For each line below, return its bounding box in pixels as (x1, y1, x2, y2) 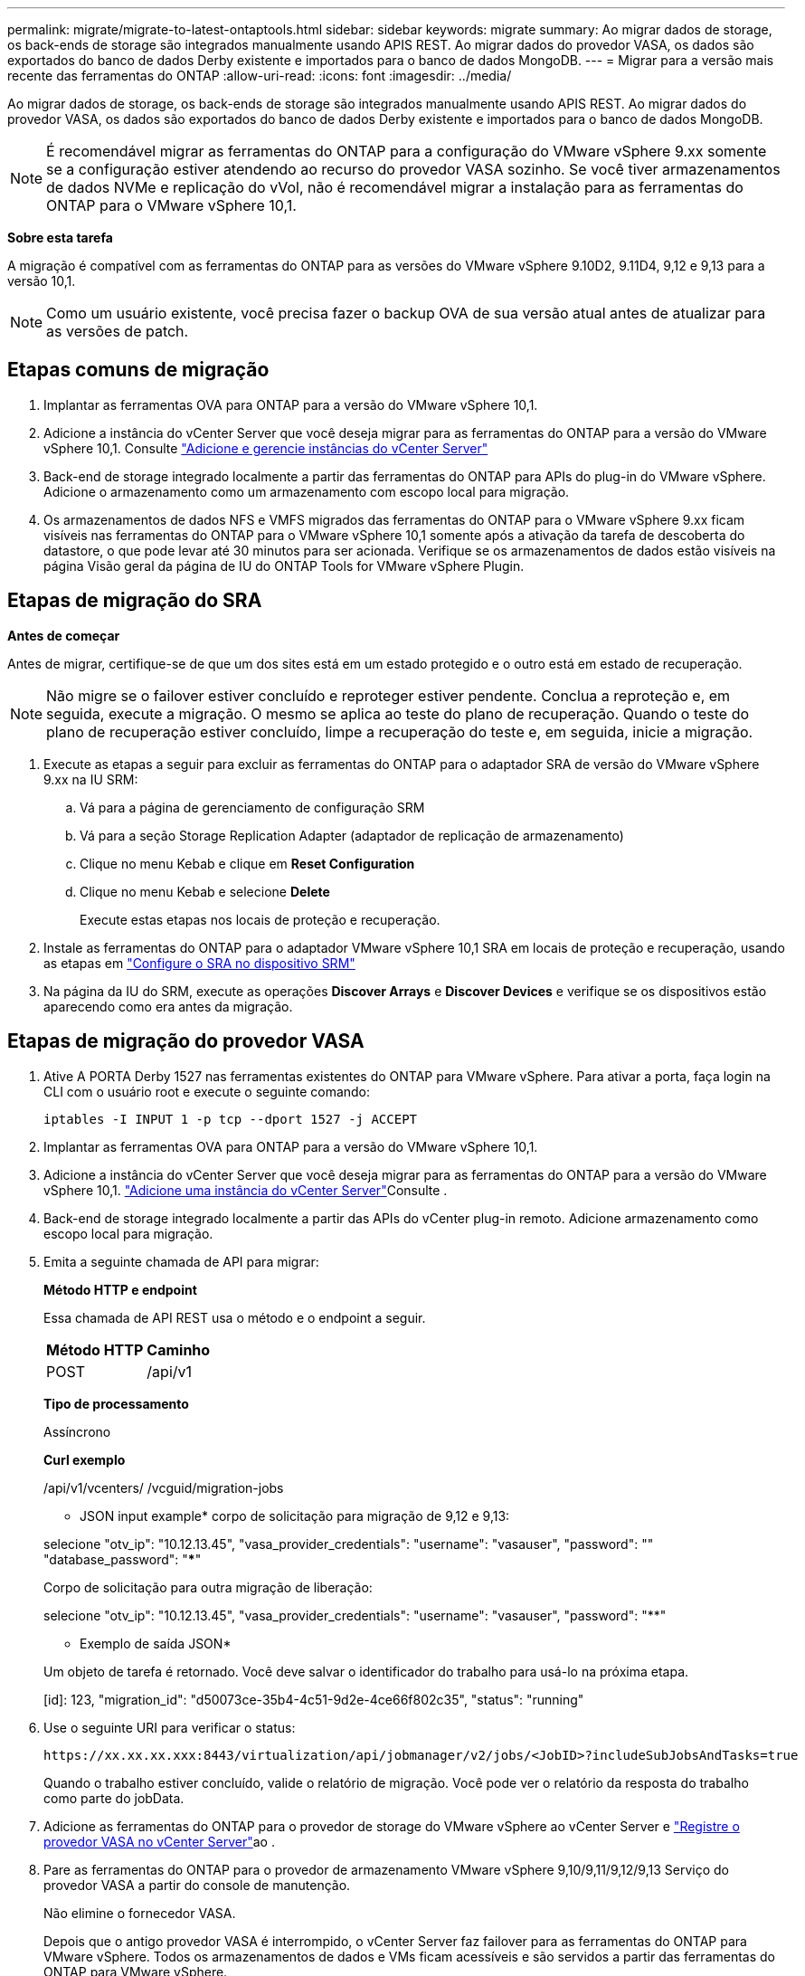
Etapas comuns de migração (7, 358, 270, 382)
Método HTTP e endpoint (43, 1281, 197, 1297)
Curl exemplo (43, 1451, 126, 1468)
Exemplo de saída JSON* (80, 1635, 232, 1651)
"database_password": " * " (43, 1551, 202, 1567)
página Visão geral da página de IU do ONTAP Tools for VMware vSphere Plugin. (43, 557, 525, 574)
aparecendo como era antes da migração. (43, 998, 293, 1014)
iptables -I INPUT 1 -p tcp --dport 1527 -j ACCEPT (43, 1111, 418, 1126)
